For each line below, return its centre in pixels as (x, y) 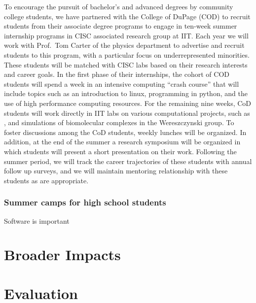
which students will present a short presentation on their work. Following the (120, 151)
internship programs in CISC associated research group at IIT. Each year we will (126, 35)
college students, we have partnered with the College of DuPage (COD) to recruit (127, 16)
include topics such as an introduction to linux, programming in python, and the (126, 93)
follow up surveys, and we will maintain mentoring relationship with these (116, 171)
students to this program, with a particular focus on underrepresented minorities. (127, 54)
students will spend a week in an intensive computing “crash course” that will (122, 84)
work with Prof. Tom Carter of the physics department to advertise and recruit (124, 45)
